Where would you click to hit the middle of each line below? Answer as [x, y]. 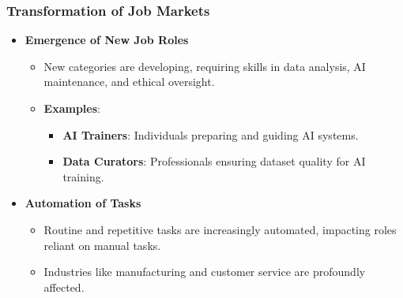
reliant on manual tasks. [102, 245]
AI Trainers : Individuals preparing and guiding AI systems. [211, 134]
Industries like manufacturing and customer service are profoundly [205, 272]
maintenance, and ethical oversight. [129, 82]
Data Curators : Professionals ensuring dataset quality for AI [214, 161]
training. [83, 176]
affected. [64, 287]
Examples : [72, 108]
